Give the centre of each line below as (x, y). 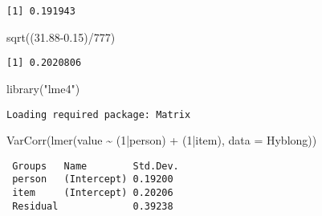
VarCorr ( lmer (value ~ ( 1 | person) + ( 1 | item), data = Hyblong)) (162, 140)
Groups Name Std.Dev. (96, 166)
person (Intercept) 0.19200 (93, 179)
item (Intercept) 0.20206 (93, 193)
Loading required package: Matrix (99, 114)
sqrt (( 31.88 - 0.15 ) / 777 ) (61, 37)
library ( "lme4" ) (43, 88)
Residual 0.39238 (93, 206)
